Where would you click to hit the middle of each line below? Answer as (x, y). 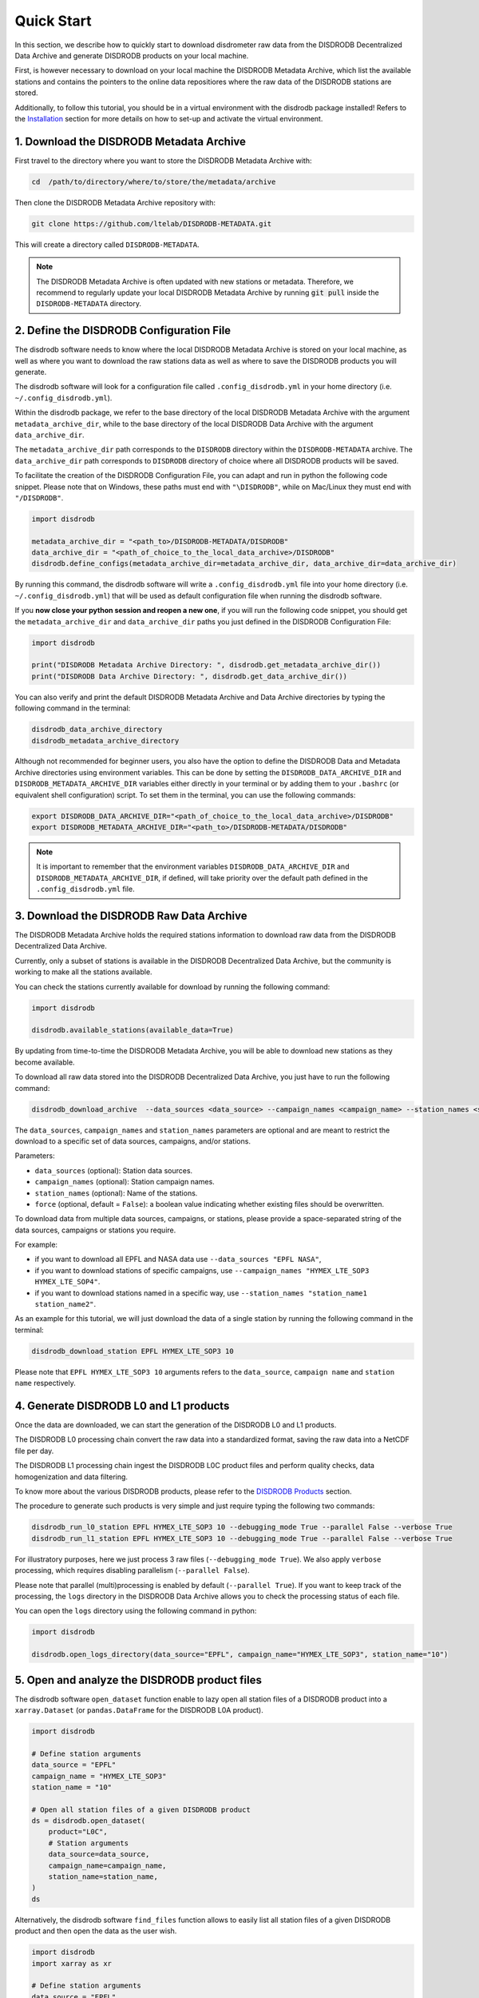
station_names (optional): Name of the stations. (116, 1193)
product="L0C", (78, 1832)
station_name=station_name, (103, 1877)
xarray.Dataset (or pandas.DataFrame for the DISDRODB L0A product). (139, 1709)
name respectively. (45, 1383)
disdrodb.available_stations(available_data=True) (133, 1030)
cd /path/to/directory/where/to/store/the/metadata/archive (154, 181)
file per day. (34, 1451)
